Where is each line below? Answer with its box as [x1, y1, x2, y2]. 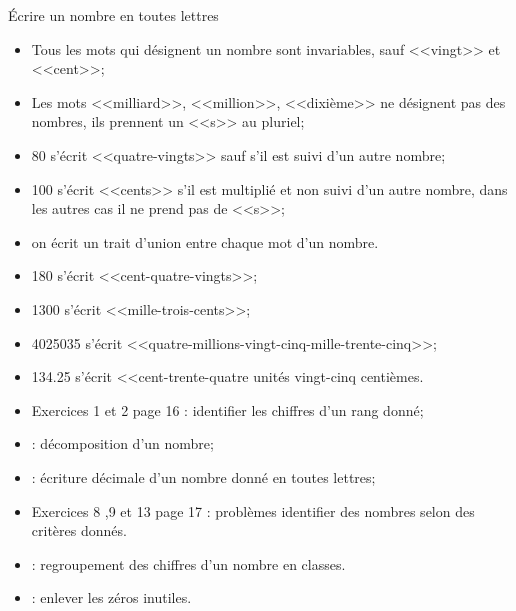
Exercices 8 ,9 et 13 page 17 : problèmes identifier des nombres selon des [31, 500, 475, 521]
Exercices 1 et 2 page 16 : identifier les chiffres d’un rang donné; [31, 399, 424, 420]
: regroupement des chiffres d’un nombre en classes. [31, 553, 346, 574]
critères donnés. [31, 520, 127, 541]
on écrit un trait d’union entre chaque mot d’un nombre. [31, 231, 379, 252]
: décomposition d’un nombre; [31, 433, 214, 454]
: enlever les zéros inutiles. [31, 587, 192, 608]
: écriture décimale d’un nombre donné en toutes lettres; [31, 466, 376, 487]
